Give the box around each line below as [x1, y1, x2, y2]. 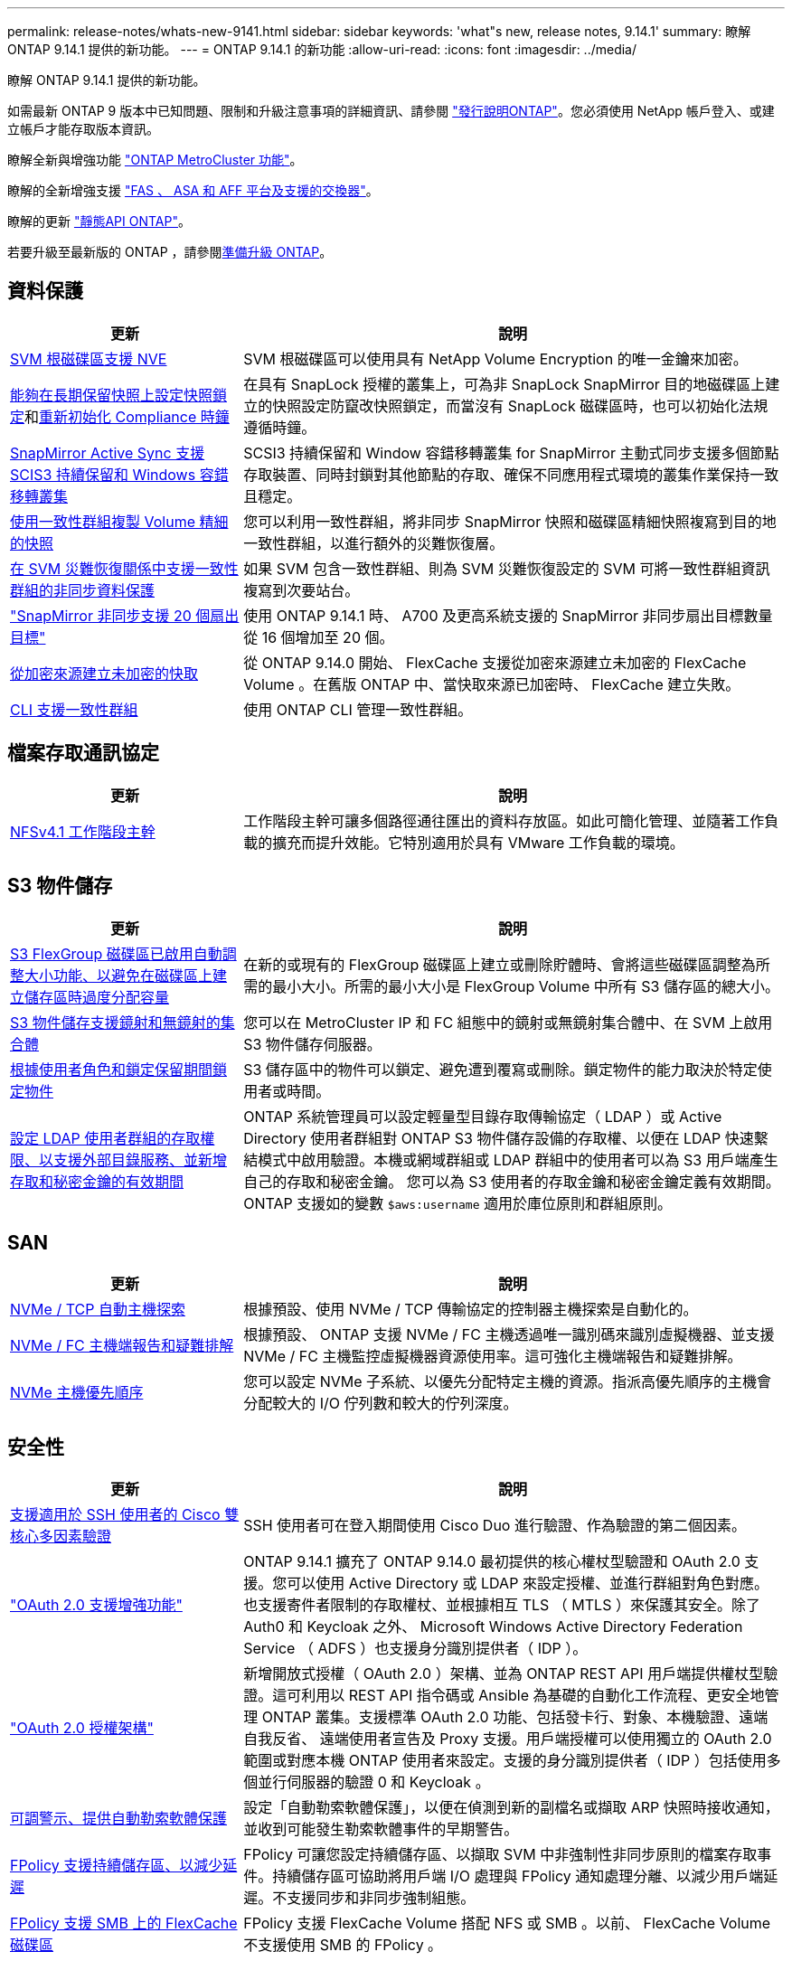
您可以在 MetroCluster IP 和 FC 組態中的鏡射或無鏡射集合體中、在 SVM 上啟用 [243, 1013, 773, 1032]
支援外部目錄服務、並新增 [53, 1150, 228, 1169]
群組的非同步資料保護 [10, 580, 156, 599]
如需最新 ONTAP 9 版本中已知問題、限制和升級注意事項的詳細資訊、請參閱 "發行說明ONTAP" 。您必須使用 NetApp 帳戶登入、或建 [7, 103, 775, 118]
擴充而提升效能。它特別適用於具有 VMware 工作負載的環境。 [272, 833, 684, 852]
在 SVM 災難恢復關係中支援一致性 [10, 559, 239, 578]
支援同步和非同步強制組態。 [287, 1889, 476, 1908]
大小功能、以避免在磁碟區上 [24, 966, 213, 985]
